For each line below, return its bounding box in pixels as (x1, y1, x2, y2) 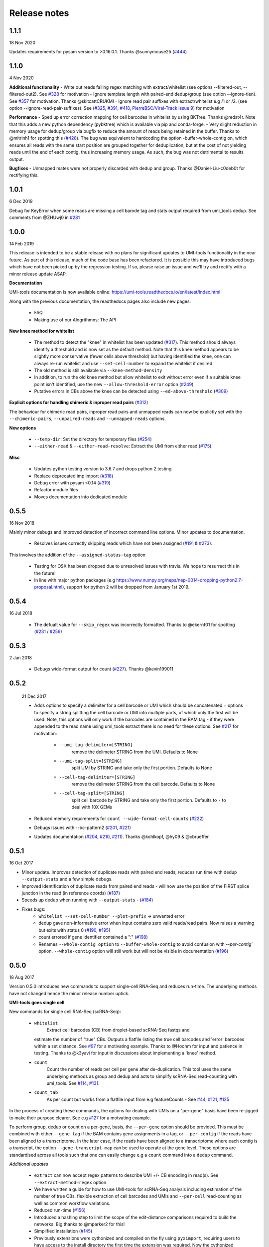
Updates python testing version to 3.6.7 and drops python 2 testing (34, 466, 172, 472)
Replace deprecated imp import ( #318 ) (34, 473, 114, 479)
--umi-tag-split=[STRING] (59, 758, 123, 764)
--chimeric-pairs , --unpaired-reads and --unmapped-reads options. (9, 416, 166, 421)
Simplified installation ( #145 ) (34, 1228, 93, 1234)
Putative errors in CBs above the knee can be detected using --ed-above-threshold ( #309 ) (34, 388, 228, 394)
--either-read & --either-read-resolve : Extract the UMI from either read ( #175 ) (34, 443, 212, 449)
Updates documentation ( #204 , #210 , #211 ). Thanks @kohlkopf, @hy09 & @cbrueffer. (34, 833, 210, 840)
